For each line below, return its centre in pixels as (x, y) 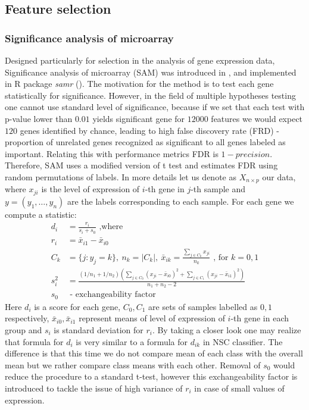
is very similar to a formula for (132, 341)
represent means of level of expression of (152, 318)
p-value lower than (39, 118)
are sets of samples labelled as (203, 306)
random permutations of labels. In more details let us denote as (121, 176)
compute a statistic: (41, 214)
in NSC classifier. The (243, 341)
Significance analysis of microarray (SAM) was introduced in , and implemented (151, 72)
